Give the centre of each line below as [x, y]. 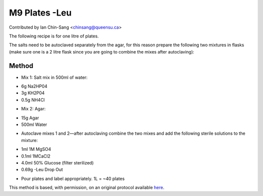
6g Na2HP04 [34, 86]
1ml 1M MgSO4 [36, 149]
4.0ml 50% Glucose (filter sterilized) [57, 162]
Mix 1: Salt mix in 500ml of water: [54, 77]
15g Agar [30, 118]
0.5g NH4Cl [33, 100]
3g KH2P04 [33, 93]
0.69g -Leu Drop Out [42, 170]
